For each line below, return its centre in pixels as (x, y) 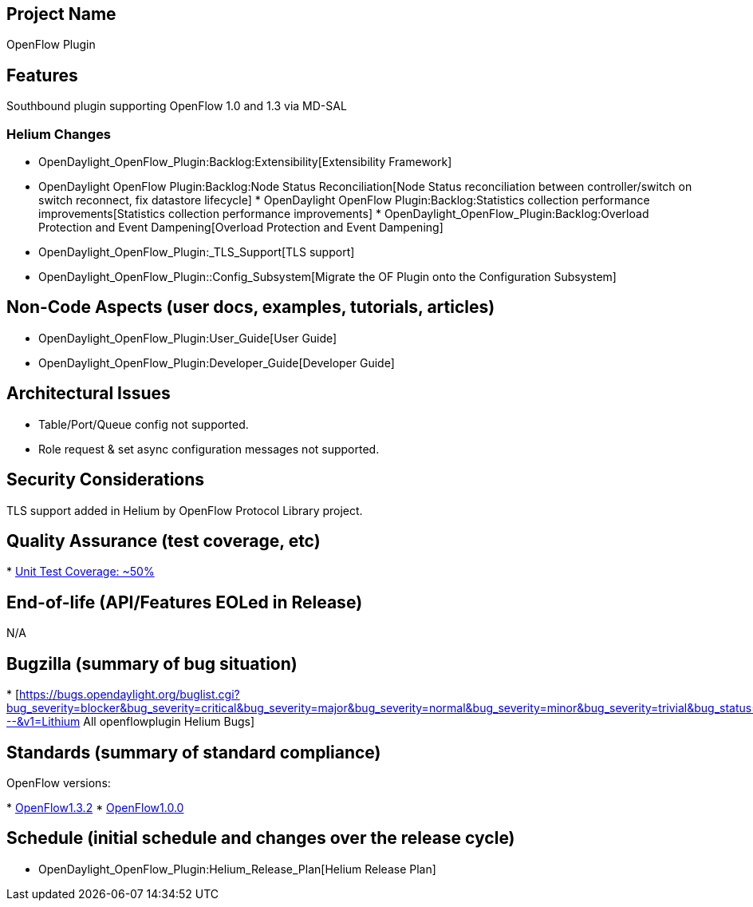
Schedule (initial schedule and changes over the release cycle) (261, 838)
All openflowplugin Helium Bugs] (169, 722)
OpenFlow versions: (59, 782)
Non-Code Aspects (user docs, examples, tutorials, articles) (251, 307)
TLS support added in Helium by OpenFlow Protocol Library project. (185, 510)
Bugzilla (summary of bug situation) (152, 663)
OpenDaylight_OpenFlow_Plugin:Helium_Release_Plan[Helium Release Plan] (237, 869)
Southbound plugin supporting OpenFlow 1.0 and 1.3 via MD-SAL (177, 106)
